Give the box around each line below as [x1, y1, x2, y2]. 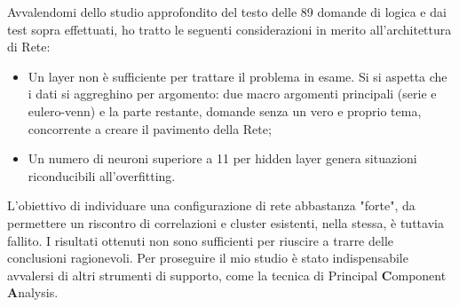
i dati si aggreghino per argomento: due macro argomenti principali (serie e [28, 84, 437, 103]
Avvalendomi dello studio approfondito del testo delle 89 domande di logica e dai [7, 3, 447, 20]
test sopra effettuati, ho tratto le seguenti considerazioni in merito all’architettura [7, 20, 452, 38]
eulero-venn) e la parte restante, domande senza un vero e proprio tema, [28, 101, 422, 120]
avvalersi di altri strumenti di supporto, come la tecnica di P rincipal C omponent [7, 265, 447, 284]
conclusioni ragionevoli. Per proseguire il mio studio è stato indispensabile [7, 248, 408, 267]
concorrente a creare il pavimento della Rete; [28, 119, 272, 138]
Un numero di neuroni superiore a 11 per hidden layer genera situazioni [28, 149, 417, 168]
